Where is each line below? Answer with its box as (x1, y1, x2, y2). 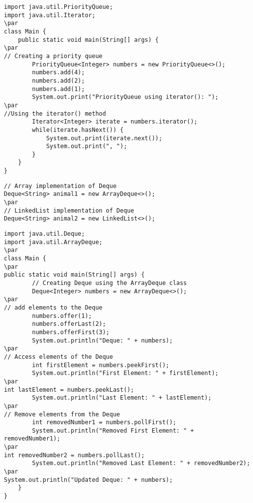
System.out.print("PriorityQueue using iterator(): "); (32, 94, 219, 101)
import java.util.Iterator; (4, 11, 96, 19)
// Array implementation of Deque (4, 182, 117, 189)
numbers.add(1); (32, 85, 85, 93)
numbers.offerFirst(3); (32, 328, 110, 336)
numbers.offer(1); (32, 312, 92, 319)
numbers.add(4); (32, 69, 85, 76)
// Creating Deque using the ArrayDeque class (32, 280, 187, 286)
